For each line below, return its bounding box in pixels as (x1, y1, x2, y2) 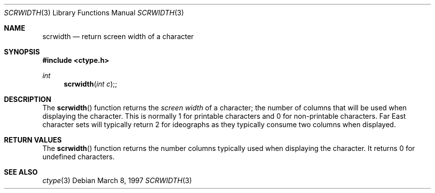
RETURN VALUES (4, 136, 62, 144)
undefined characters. (42, 152, 115, 161)
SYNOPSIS (4, 48, 40, 56)
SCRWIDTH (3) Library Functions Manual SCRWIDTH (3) (4, 8, 184, 17)
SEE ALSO (4, 168, 38, 176)
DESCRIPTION (4, 95, 52, 103)
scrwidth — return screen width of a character (42, 32, 194, 41)
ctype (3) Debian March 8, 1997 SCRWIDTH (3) (42, 176, 192, 185)
